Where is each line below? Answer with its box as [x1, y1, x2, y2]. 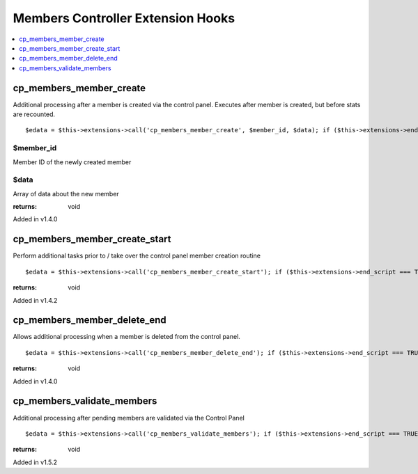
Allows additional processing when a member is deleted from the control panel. [13, 333, 240, 341]
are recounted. [13, 110, 56, 118]
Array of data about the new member [13, 189, 120, 198]
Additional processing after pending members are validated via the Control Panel [13, 413, 245, 422]
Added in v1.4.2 [13, 296, 58, 304]
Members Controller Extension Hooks [13, 10, 235, 26]
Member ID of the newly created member [13, 157, 132, 166]
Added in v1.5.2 [13, 458, 57, 466]
